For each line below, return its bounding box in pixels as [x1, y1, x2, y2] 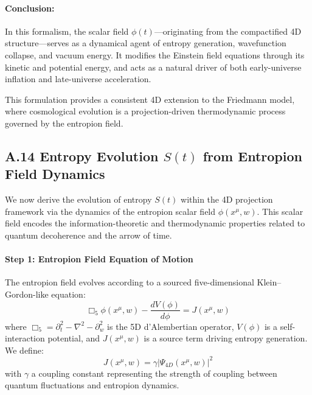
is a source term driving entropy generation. [144, 332, 308, 344]
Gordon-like [5, 287, 49, 300]
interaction [5, 332, 45, 344]
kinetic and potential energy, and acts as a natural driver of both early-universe [5, 60, 302, 73]
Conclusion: [5, 1, 55, 14]
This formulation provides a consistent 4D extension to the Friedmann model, [5, 93, 295, 105]
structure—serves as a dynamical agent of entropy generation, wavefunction [5, 37, 286, 49]
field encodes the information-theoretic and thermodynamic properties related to [5, 217, 305, 229]
